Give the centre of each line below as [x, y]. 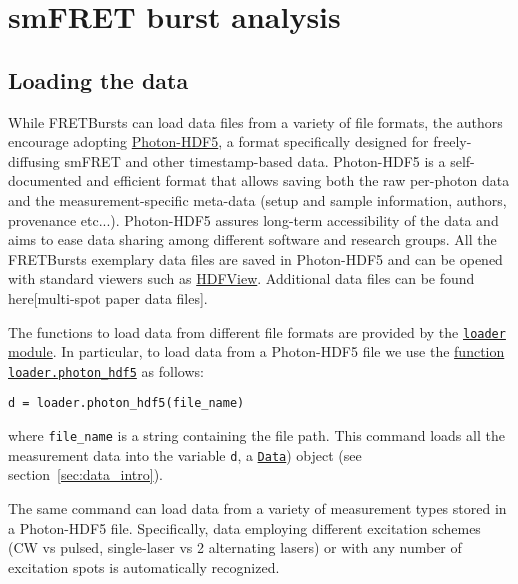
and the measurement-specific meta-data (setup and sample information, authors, [257, 199]
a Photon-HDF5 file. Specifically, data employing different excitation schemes [244, 527]
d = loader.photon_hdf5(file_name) [126, 403]
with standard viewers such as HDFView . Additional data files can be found [241, 278]
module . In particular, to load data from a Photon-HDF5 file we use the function [256, 351]
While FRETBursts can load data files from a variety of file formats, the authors [255, 121]
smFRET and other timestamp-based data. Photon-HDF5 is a [255, 160]
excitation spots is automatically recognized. [144, 566]
